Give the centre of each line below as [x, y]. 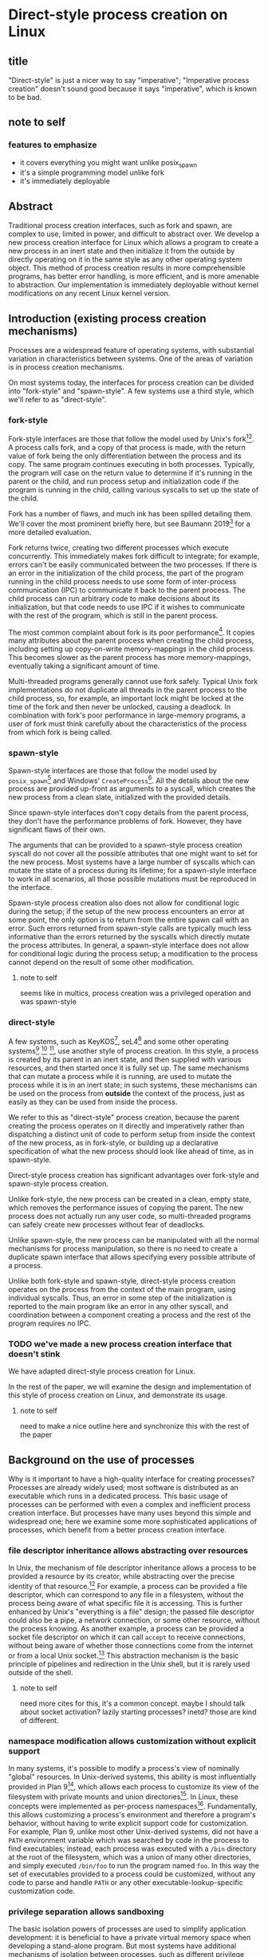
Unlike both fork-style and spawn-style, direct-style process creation [122, 1281]
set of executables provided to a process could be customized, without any [132, 1874]
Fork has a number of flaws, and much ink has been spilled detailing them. [130, 514]
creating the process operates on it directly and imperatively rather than [126, 1125]
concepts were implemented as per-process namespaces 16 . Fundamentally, [133, 1805]
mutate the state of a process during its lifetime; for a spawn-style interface [132, 871]
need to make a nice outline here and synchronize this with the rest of [134, 1426]
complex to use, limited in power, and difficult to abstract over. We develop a [134, 234]
